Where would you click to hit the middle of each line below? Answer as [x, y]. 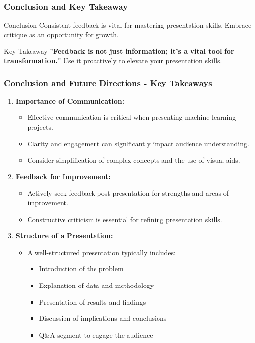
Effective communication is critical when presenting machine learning [132, 117]
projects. [40, 127]
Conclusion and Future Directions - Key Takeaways [108, 82]
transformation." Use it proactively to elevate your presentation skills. [113, 60]
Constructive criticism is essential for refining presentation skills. [125, 219]
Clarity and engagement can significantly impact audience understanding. [138, 143]
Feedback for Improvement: [63, 176]
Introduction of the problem [81, 269]
